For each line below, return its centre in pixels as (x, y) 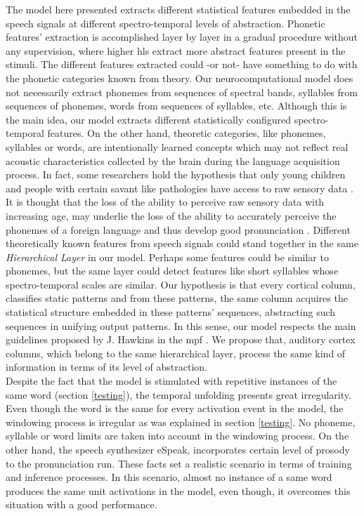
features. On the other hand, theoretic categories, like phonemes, (187, 133)
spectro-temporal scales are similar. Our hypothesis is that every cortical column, (181, 284)
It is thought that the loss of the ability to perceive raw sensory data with (165, 202)
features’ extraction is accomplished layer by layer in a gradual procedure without (182, 37)
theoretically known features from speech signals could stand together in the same (182, 243)
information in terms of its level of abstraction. (106, 367)
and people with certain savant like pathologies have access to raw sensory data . (180, 188)
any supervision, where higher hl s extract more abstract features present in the (176, 50)
